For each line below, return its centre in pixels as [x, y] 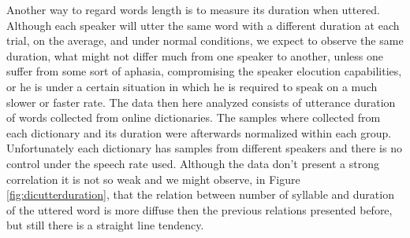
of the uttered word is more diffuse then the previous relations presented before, [199, 209]
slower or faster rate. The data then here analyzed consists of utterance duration [201, 102]
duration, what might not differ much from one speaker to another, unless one [195, 55]
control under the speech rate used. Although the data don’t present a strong [193, 163]
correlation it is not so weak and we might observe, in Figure [153, 179]
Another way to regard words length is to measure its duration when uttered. [193, 9]
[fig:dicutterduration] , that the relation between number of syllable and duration [200, 194]
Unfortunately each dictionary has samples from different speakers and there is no [204, 148]
